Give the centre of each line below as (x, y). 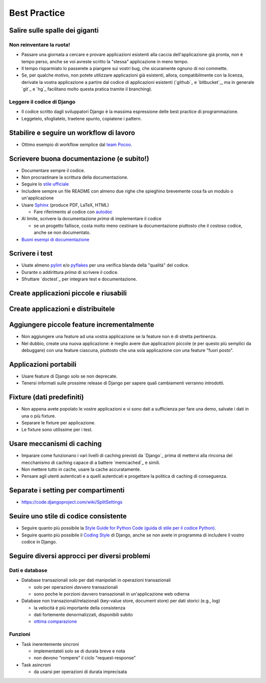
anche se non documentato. (62, 232)
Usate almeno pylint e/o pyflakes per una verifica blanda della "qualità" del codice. (105, 265)
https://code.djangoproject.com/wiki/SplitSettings (72, 502)
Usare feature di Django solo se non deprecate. (69, 376)
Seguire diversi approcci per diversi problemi (80, 556)
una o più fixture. (39, 416)
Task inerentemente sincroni (50, 644)
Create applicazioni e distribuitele (62, 309)
